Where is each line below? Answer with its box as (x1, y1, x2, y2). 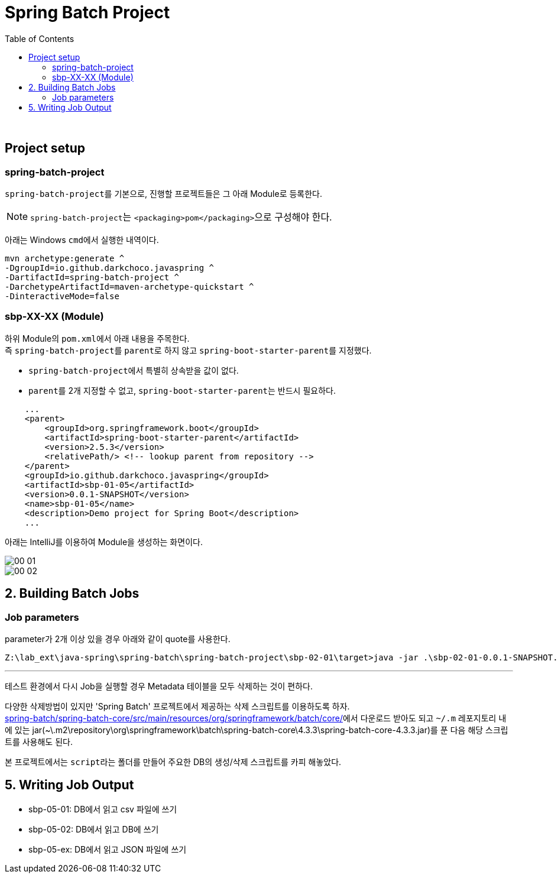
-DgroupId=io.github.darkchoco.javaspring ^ (5, 263, 215, 273)
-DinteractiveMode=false (5, 291, 119, 301)
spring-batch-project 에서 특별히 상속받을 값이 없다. (28, 365, 239, 375)
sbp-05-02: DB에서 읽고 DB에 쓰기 (28, 824, 159, 834)
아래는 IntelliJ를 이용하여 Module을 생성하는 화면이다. (5, 536, 203, 547)
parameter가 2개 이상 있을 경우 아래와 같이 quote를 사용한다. (5, 633, 231, 644)
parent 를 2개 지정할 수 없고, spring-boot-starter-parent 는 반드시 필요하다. (28, 385, 336, 396)
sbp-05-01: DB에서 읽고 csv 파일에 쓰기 (28, 804, 177, 814)
